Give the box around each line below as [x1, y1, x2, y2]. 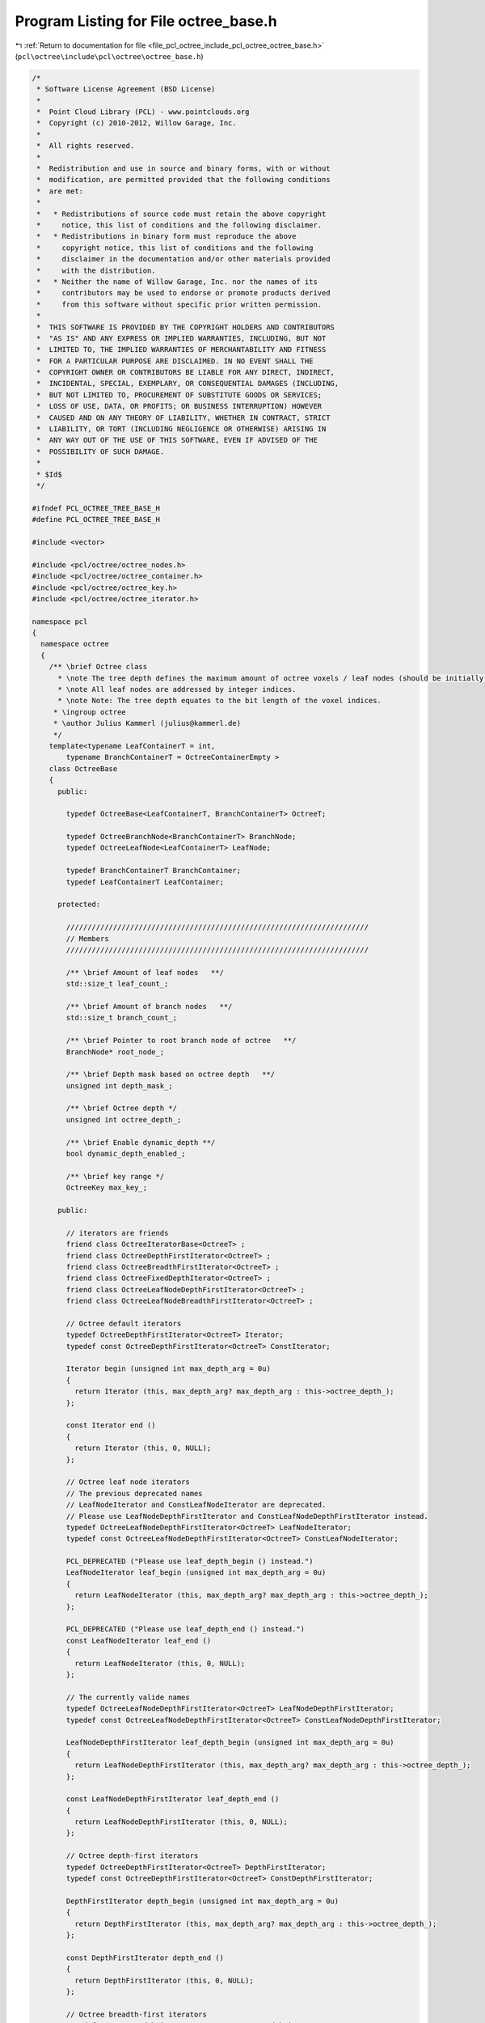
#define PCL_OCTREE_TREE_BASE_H [32, 515, 161, 524]
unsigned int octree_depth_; [65, 1115, 182, 1124]
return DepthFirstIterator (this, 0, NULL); [74, 1975, 254, 1985]
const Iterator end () [65, 1421, 157, 1430]
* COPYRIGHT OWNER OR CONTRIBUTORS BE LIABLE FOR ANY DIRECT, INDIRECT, [36, 368, 335, 377]
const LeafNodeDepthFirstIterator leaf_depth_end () [65, 1795, 280, 1804]
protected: [57, 900, 101, 910]
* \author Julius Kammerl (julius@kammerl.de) [53, 719, 242, 728]
